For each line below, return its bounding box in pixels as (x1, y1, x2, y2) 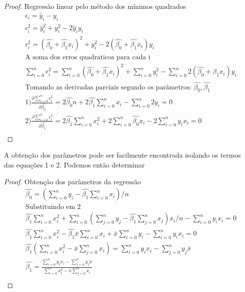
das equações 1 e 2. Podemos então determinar (4, 159, 145, 169)
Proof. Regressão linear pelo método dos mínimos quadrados (4, 1, 186, 11)
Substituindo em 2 (25, 204, 81, 211)
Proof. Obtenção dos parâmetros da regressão (4, 176, 141, 186)
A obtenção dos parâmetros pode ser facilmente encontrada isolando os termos (4, 150, 241, 160)
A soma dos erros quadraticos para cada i (25, 53, 150, 61)
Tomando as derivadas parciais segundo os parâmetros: (25, 83, 192, 91)
